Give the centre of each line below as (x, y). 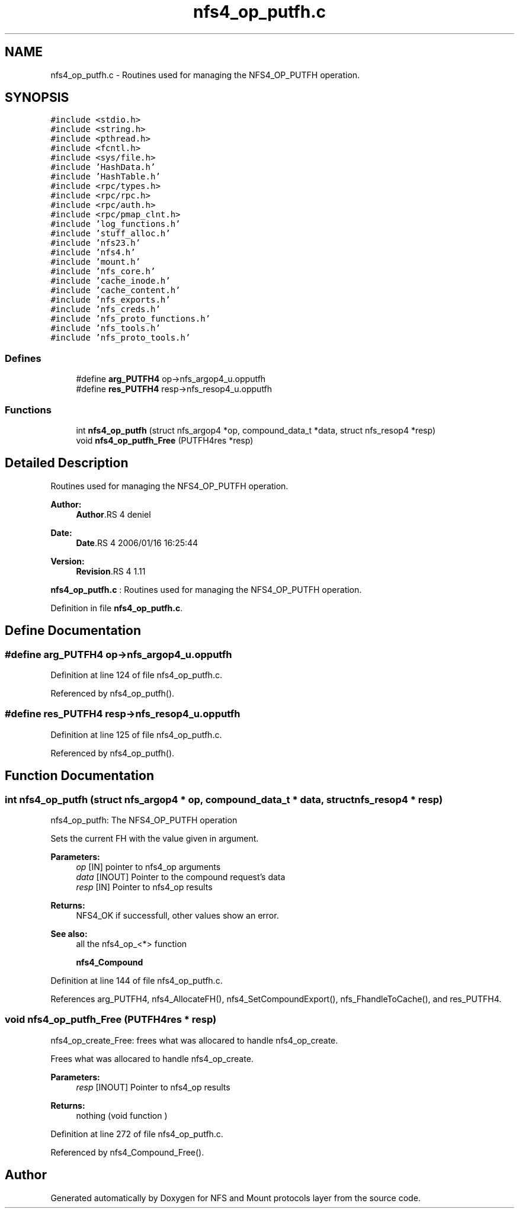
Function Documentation (79, 776)
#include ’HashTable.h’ (105, 177)
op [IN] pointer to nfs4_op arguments (148, 867)
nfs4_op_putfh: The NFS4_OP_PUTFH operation (144, 820)
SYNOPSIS (37, 98)
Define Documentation (73, 631)
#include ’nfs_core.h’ (103, 272)
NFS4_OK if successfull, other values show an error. (177, 915)
